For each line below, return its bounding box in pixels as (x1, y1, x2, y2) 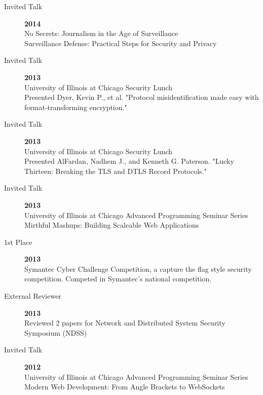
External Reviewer (4, 291, 61, 301)
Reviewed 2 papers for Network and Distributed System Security (24, 317, 226, 328)
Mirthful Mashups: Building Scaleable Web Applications (24, 220, 199, 230)
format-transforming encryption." (24, 101, 127, 112)
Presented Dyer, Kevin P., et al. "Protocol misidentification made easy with (24, 92, 259, 102)
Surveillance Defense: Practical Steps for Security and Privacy (24, 38, 217, 48)
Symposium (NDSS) (24, 327, 87, 338)
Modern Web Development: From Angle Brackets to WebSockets (24, 381, 225, 392)
